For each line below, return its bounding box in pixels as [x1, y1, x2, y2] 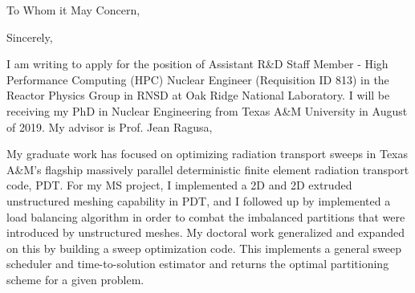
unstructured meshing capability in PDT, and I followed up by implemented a [6, 192, 391, 209]
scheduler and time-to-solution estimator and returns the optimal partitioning [6, 255, 389, 272]
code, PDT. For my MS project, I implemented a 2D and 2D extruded [6, 177, 352, 193]
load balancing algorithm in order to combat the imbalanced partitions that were [6, 208, 405, 225]
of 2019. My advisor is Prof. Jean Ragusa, [6, 118, 213, 135]
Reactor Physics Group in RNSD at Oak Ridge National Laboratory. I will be [6, 87, 390, 104]
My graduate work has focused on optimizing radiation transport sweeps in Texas [6, 145, 409, 162]
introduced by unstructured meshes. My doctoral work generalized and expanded [6, 224, 405, 241]
